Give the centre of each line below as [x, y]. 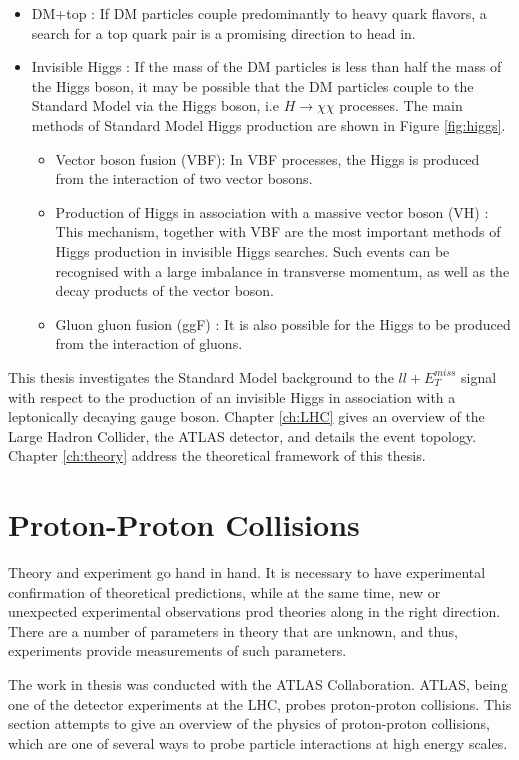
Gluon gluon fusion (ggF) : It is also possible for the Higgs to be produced [283, 323]
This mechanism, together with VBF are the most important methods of [278, 231]
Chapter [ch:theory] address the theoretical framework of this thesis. [217, 455]
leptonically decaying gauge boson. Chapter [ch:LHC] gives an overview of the [246, 416]
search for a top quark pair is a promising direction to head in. [223, 32]
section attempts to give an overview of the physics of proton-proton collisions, [249, 723]
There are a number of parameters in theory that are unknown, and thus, [233, 630]
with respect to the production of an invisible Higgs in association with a [232, 396]
